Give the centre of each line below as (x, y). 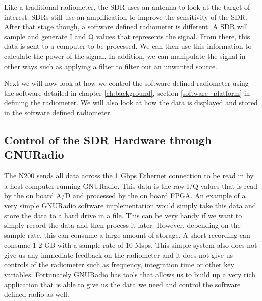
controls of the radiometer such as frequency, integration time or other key (119, 264)
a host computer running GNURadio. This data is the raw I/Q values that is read (131, 185)
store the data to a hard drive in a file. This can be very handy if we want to (123, 215)
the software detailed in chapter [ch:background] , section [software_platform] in (127, 93)
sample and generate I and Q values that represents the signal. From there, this (127, 36)
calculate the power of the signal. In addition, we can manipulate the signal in (125, 56)
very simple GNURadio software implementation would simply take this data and (130, 205)
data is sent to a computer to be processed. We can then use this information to (128, 46)
